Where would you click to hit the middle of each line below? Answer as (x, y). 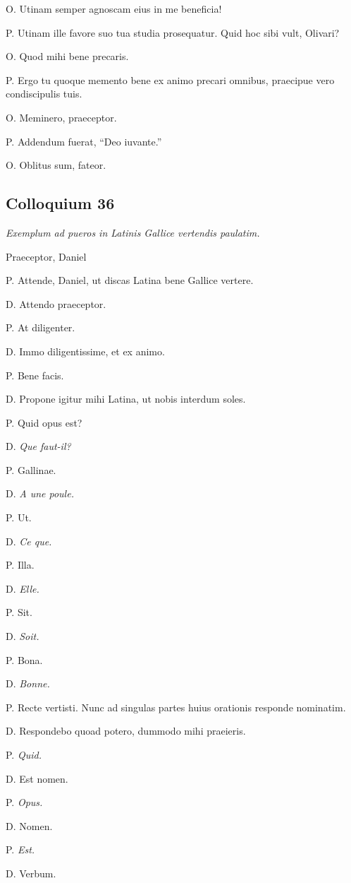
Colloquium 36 (60, 203)
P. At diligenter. (41, 327)
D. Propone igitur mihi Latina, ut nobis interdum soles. (126, 399)
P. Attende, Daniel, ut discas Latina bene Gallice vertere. (130, 280)
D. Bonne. (28, 683)
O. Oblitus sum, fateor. (56, 165)
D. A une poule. (40, 493)
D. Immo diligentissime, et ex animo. (85, 351)
